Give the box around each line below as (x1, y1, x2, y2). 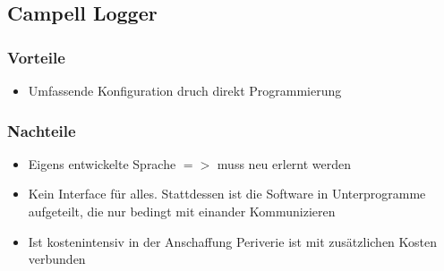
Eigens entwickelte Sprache (28, 154, 176, 173)
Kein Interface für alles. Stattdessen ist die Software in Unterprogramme (28, 184, 426, 203)
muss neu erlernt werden (217, 154, 352, 173)
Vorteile (7, 46, 65, 68)
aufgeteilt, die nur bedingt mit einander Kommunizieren (28, 202, 336, 220)
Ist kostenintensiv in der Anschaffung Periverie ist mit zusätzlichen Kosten (28, 232, 437, 250)
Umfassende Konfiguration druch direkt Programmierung (28, 81, 342, 99)
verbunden (28, 250, 86, 268)
